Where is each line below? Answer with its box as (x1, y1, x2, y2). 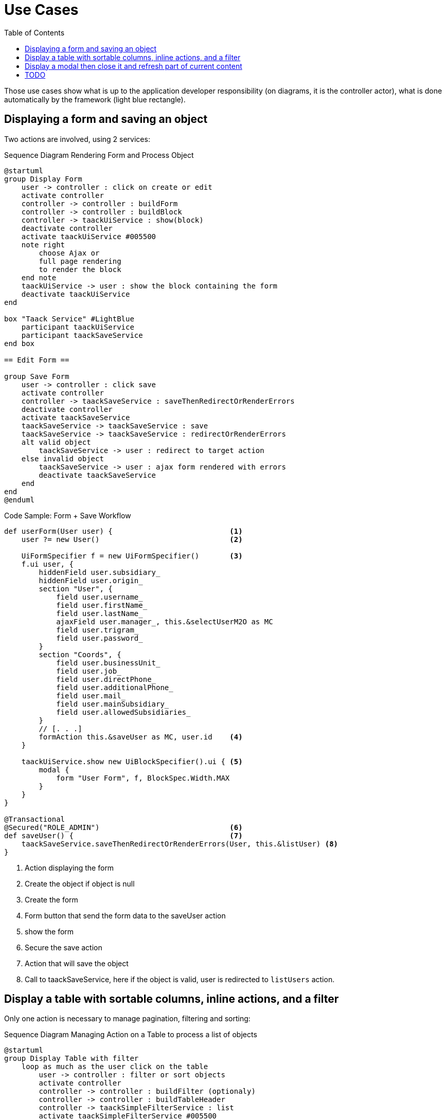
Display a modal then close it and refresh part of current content (25, 61, 242, 70)
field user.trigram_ (56, 625, 139, 634)
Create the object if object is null (25, 879, 135, 888)
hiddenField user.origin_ (39, 576, 143, 585)
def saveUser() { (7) (4, 831, 243, 840)
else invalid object (21, 454, 104, 463)
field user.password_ (56, 634, 143, 642)
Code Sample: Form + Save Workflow (4, 511, 131, 520)
